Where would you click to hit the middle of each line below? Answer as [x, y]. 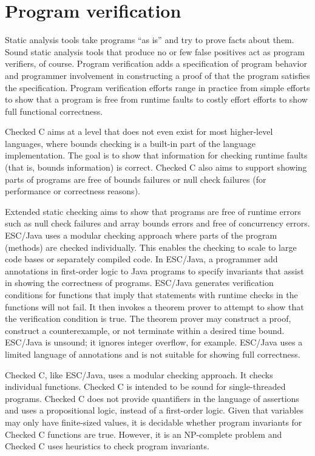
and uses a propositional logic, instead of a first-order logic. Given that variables [154, 410]
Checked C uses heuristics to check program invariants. [107, 446]
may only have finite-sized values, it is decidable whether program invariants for [154, 422]
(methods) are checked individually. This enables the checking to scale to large [151, 247]
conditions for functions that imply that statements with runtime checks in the [151, 294]
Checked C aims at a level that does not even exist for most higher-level [139, 131]
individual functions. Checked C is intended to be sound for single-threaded [145, 386]
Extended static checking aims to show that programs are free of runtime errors [153, 211]
